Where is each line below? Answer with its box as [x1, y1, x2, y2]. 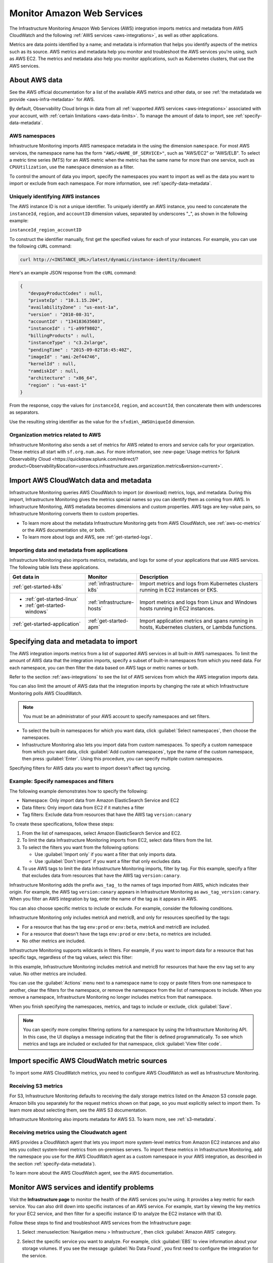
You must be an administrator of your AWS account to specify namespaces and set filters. [23, 713, 211, 719]
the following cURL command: [9, 243, 72, 250]
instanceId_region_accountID [9, 227, 82, 233]
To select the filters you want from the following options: [22, 844, 140, 850]
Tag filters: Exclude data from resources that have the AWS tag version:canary [22, 811, 192, 818]
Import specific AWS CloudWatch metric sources [9, 1056, 167, 1065]
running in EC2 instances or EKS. [139, 587, 218, 594]
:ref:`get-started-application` [12, 620, 81, 627]
